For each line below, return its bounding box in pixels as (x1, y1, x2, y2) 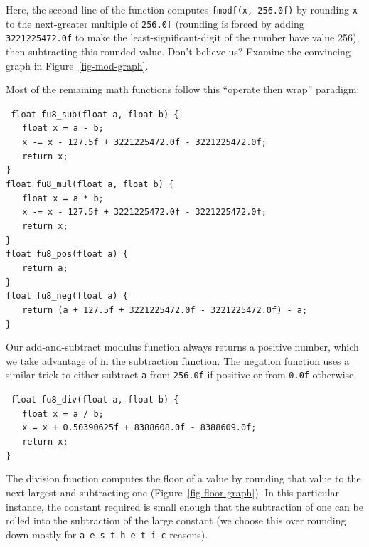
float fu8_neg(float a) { (6, 291, 128, 302)
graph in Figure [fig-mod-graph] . (6, 58, 149, 73)
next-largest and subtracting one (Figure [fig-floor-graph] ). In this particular (6, 484, 340, 499)
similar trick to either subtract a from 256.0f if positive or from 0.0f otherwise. (6, 367, 357, 382)
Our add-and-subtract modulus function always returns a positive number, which (6, 339, 359, 354)
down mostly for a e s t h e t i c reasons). (6, 526, 208, 541)
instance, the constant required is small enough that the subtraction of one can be (6, 499, 363, 514)
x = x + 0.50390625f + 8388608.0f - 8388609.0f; (22, 423, 257, 433)
